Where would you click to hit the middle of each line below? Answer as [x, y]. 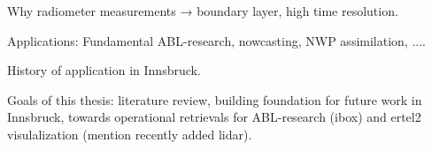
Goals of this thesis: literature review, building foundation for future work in [215, 99]
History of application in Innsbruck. [104, 70]
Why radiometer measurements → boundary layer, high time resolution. [203, 11]
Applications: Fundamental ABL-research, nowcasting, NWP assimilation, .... [216, 40]
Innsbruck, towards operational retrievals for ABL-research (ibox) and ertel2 [214, 117]
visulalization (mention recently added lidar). [130, 134]
